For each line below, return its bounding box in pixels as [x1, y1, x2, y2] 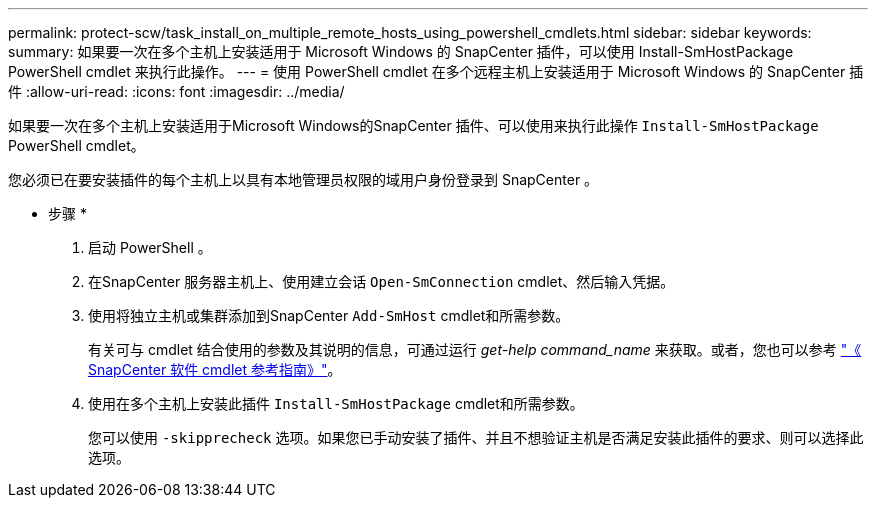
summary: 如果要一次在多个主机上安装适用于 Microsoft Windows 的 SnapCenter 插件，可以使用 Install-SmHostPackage [8, 43, 794, 60]
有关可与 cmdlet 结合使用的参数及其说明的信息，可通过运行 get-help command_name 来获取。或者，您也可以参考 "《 [88, 341, 862, 358]
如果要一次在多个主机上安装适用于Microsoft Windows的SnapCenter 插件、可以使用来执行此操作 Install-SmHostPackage [8, 117, 819, 134]
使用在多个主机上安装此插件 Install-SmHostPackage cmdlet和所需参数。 [88, 395, 584, 412]
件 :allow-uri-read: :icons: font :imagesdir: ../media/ [8, 83, 345, 100]
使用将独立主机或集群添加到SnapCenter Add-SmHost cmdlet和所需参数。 [88, 307, 570, 324]
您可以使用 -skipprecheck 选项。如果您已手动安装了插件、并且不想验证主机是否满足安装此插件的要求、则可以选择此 [88, 429, 864, 446]
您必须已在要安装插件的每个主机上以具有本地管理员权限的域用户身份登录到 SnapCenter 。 [8, 171, 599, 188]
